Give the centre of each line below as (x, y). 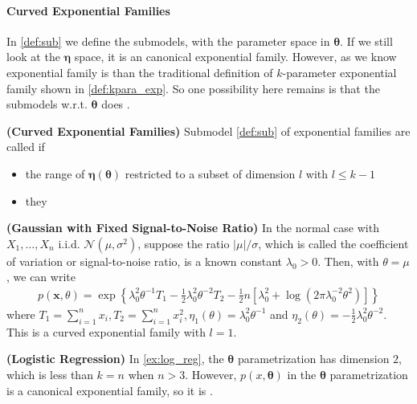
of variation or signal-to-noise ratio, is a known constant (145, 261)
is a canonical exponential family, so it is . (110, 390)
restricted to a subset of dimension (210, 173)
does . (116, 104)
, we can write (41, 277)
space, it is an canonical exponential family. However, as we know (235, 57)
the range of (55, 173)
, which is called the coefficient (333, 243)
